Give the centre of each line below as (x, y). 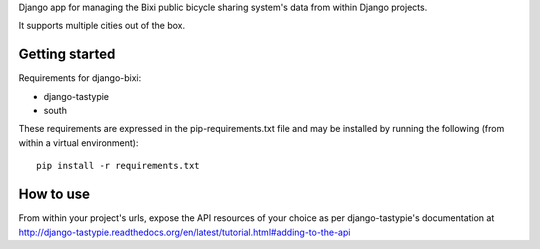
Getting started (67, 54)
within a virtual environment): (78, 142)
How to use (54, 194)
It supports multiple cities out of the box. (101, 26)
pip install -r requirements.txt (118, 166)
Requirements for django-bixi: (80, 78)
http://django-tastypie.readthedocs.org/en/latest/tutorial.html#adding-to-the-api (184, 232)
